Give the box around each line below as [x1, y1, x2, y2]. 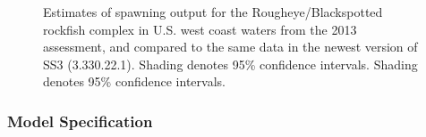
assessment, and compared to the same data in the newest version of [43, 37, 418, 56]
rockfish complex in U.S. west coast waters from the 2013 [43, 20, 357, 38]
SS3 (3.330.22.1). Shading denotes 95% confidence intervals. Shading [43, 54, 418, 73]
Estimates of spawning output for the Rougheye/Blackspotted [43, 3, 383, 20]
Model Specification [7, 109, 153, 132]
